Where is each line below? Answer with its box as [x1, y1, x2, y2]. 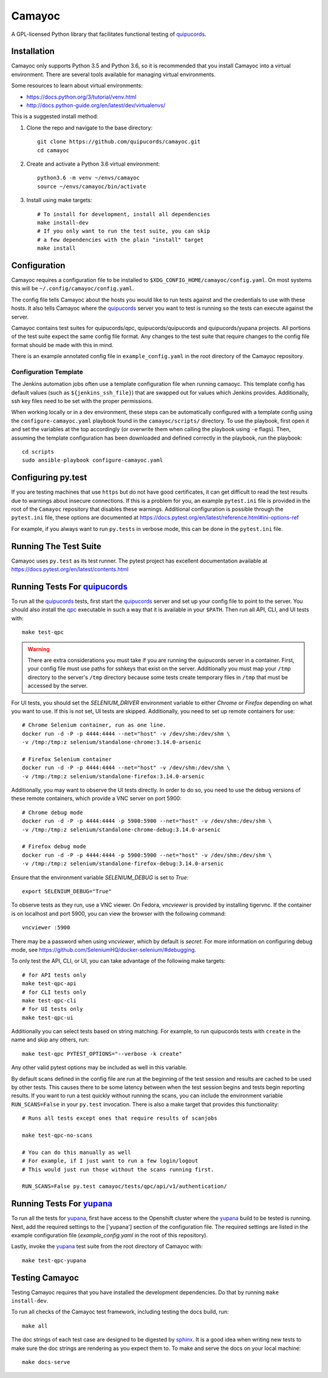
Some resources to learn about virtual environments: [11, 82, 143, 90]
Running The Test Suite [11, 541, 101, 551]
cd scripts [22, 448, 55, 455]
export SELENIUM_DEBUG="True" [22, 888, 112, 895]
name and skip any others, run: [11, 1036, 89, 1044]
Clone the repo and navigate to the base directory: [26, 124, 153, 131]
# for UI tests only [22, 1005, 83, 1013]
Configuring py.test [11, 473, 87, 483]
